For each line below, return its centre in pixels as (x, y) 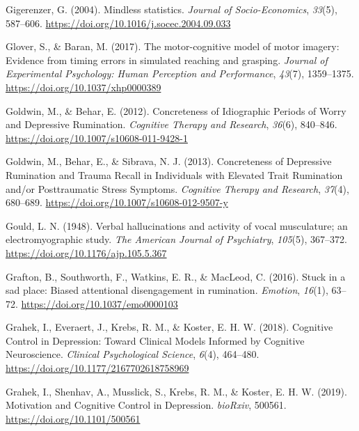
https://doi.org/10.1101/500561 (73, 418)
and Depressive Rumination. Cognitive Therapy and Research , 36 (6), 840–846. (171, 124)
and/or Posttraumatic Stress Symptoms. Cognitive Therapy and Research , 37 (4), (177, 188)
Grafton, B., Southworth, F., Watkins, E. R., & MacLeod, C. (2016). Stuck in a (176, 276)
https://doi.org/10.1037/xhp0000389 (83, 87)
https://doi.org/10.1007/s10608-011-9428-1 (97, 138)
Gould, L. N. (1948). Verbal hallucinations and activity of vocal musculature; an (177, 225)
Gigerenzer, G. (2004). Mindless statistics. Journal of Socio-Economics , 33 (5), (171, 9)
